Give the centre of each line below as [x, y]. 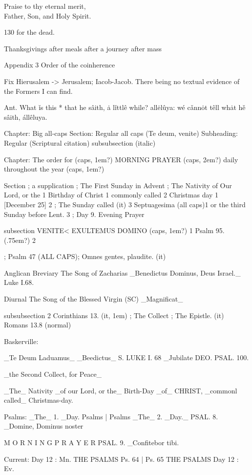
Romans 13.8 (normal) [38, 325]
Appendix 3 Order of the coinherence [60, 65]
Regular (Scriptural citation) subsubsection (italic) [80, 142]
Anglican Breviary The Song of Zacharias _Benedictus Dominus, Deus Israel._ [122, 272]
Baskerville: [21, 341]
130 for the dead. [29, 32]
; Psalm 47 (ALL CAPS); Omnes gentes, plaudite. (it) [85, 256]
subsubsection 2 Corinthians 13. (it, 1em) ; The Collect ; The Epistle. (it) [114, 315]
